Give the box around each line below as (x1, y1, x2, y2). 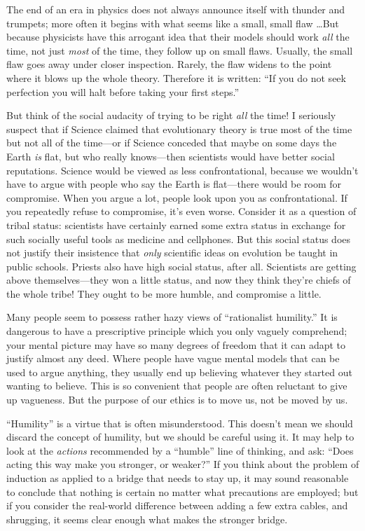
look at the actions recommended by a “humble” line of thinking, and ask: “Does (6, 443, 354, 457)
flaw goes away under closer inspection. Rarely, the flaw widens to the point (6, 57, 332, 71)
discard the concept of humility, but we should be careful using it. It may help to (6, 429, 354, 444)
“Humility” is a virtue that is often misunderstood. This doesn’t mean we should (6, 415, 353, 430)
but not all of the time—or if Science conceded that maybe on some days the (6, 135, 337, 150)
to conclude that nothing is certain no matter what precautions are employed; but (6, 484, 359, 499)
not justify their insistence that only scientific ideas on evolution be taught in (6, 245, 338, 260)
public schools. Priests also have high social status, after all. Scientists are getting (6, 258, 357, 273)
